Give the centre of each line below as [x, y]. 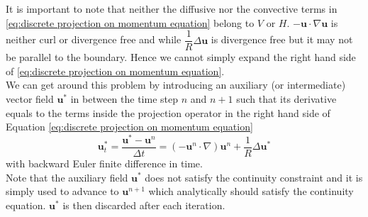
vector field [30, 99]
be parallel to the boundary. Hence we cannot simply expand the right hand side [181, 57]
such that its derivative [286, 99]
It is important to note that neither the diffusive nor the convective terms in [172, 9]
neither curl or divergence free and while [94, 39]
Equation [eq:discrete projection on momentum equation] [129, 127]
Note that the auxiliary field [67, 177]
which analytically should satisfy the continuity [251, 191]
